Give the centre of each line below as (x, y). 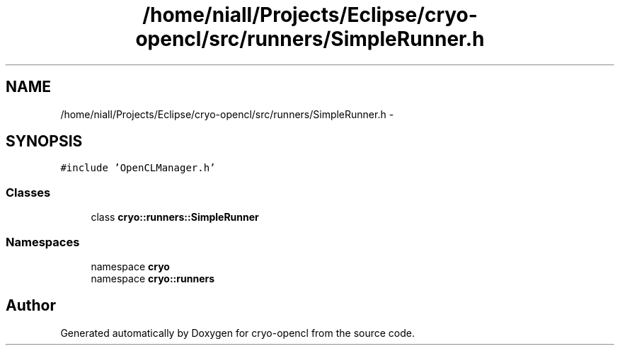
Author (31, 306)
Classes (28, 192)
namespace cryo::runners (153, 278)
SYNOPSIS (44, 142)
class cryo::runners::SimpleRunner (175, 217)
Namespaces (43, 242)
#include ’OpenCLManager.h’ (138, 168)
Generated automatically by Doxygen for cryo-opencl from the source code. (238, 333)
